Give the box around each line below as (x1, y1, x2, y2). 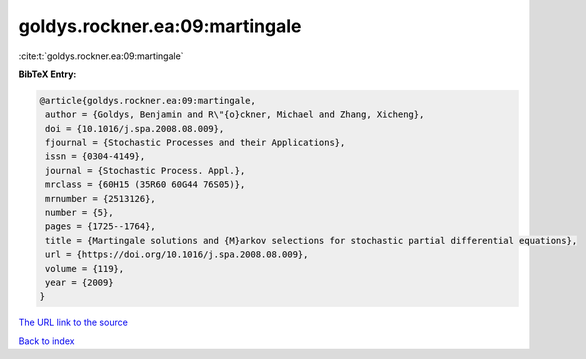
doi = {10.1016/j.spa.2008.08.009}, (45, 123, 225, 134)
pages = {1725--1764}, (45, 221, 157, 232)
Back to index (18, 335, 75, 347)
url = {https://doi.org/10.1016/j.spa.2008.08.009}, (45, 249, 309, 260)
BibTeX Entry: (18, 68, 77, 80)
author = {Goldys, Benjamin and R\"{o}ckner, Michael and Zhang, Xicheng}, (45, 109, 425, 120)
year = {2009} (45, 277, 114, 288)
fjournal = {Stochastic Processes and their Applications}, (45, 137, 346, 149)
